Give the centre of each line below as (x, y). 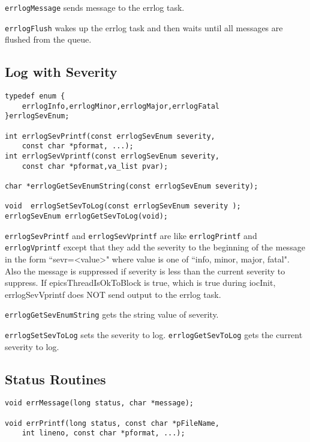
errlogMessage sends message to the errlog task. (95, 7)
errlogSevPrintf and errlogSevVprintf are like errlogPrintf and (131, 235)
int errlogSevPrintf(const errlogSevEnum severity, (110, 136)
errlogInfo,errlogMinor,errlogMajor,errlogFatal (121, 106)
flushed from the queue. (48, 39)
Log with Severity (61, 72)
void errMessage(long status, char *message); (99, 403)
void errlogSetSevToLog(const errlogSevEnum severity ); (123, 206)
